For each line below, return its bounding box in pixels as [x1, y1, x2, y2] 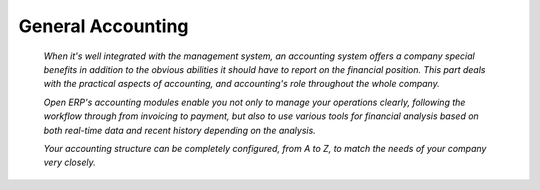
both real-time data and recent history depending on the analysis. [43, 124, 317, 136]
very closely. [43, 156, 96, 169]
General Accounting [18, 15, 189, 37]
